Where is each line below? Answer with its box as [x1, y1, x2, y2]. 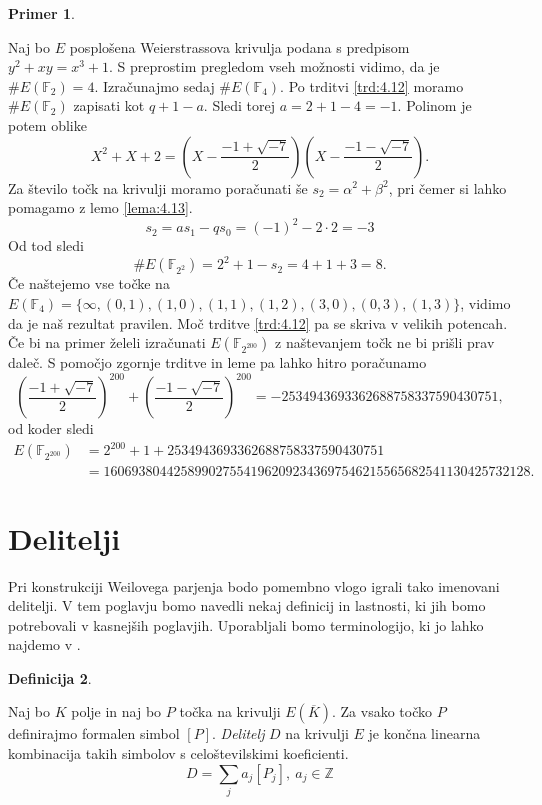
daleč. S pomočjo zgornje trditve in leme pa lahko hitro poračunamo [8, 352, 427, 373]
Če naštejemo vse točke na [8, 273, 170, 294]
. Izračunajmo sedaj [94, 75, 215, 96]
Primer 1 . [8, 3, 75, 23]
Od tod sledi [8, 235, 84, 256]
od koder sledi [8, 418, 94, 439]
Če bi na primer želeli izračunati [8, 332, 206, 353]
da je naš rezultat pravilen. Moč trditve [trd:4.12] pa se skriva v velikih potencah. [8, 312, 508, 333]
